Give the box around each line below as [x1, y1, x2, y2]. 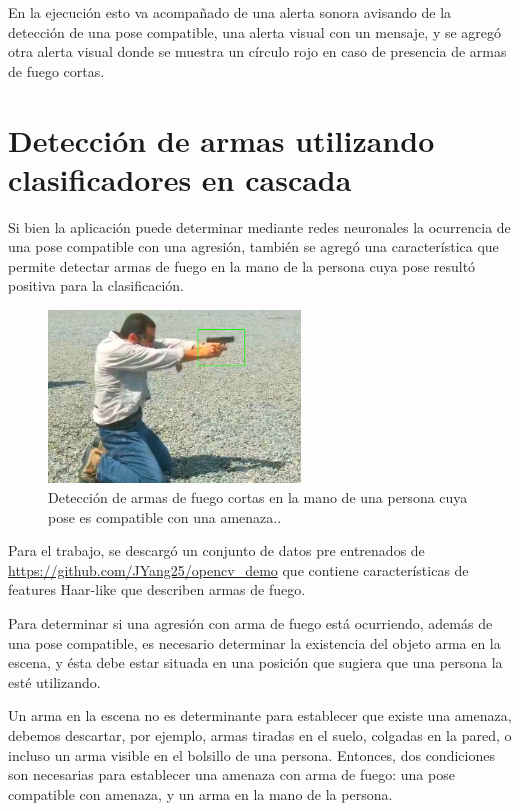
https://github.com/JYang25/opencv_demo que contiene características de [8, 559, 469, 580]
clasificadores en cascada [8, 158, 352, 199]
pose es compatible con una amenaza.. [48, 506, 282, 527]
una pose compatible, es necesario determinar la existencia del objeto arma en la [8, 632, 501, 653]
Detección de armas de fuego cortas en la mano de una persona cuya [48, 486, 468, 507]
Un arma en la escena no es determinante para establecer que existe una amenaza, [8, 705, 512, 726]
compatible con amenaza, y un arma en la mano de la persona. [8, 783, 393, 804]
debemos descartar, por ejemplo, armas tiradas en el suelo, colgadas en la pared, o [8, 724, 512, 745]
